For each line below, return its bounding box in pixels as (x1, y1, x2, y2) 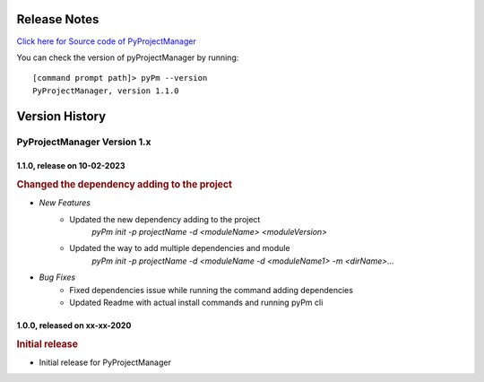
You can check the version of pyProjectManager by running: (16, 52, 239, 63)
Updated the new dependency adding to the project (69, 213, 261, 224)
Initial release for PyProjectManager (39, 357, 172, 368)
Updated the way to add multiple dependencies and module (69, 243, 290, 254)
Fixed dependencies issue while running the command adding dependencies (69, 284, 354, 295)
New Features (39, 197, 91, 208)
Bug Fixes (39, 272, 76, 282)
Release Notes (16, 12, 99, 27)
